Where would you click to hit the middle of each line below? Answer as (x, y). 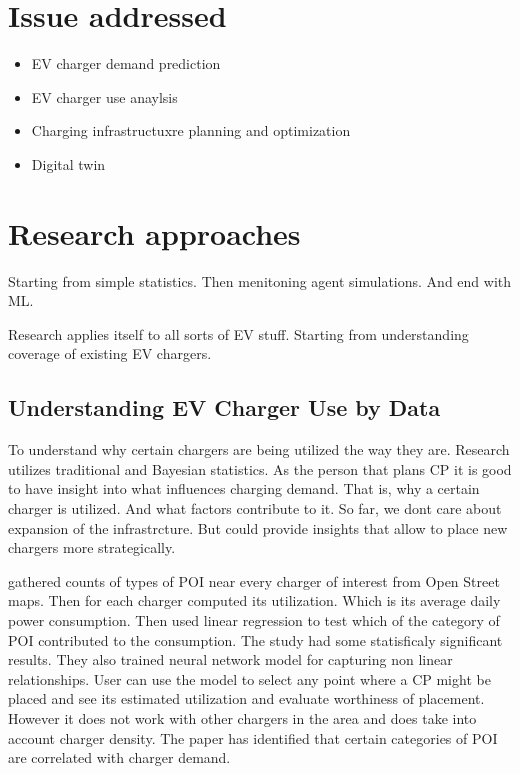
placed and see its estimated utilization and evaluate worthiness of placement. (246, 698)
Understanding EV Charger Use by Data (224, 407)
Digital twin (68, 163)
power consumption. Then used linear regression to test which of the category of (254, 619)
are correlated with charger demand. (119, 757)
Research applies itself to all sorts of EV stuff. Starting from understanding (238, 333)
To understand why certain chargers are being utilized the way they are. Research (259, 449)
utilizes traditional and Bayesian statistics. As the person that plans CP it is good (260, 468)
